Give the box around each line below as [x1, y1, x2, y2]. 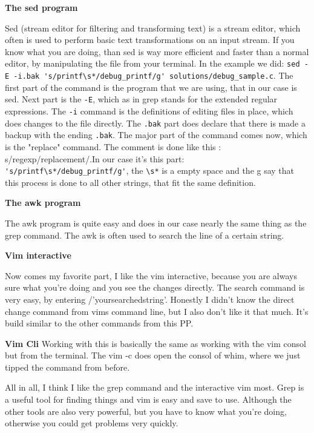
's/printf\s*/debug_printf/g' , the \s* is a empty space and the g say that [5, 164, 295, 177]
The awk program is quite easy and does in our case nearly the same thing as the [5, 216, 307, 229]
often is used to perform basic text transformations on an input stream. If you [5, 33, 295, 46]
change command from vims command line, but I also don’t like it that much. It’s [5, 305, 309, 317]
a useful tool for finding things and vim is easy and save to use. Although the [5, 393, 292, 406]
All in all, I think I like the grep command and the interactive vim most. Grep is [5, 381, 304, 394]
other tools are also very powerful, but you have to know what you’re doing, [5, 405, 287, 417]
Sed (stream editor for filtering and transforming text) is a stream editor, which [5, 21, 301, 34]
